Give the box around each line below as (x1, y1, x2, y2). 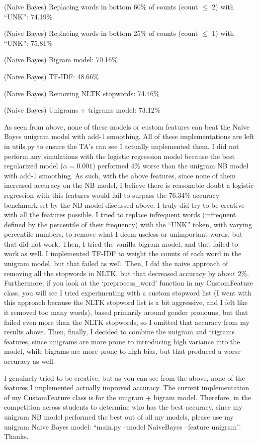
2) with (212, 1, 234, 11)
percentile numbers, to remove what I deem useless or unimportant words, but (4, 229, 243, 239)
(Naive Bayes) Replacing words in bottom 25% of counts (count (4, 28, 198, 38)
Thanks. (4, 431, 29, 442)
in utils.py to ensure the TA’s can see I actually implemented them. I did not (4, 141, 239, 151)
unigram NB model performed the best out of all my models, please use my (4, 411, 234, 422)
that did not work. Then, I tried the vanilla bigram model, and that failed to (4, 238, 238, 249)
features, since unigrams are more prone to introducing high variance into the (4, 336, 240, 346)
